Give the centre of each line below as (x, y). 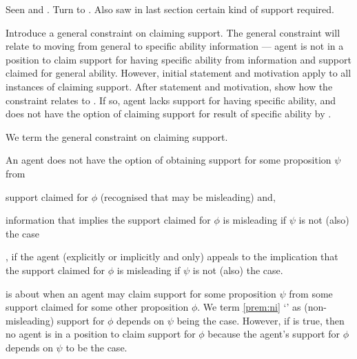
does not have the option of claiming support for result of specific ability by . (169, 114)
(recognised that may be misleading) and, (188, 196)
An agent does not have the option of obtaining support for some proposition (169, 160)
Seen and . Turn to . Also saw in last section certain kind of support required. (170, 9)
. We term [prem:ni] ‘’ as (249, 307)
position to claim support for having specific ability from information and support (178, 59)
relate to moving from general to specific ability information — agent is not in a (175, 46)
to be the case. (96, 347)
